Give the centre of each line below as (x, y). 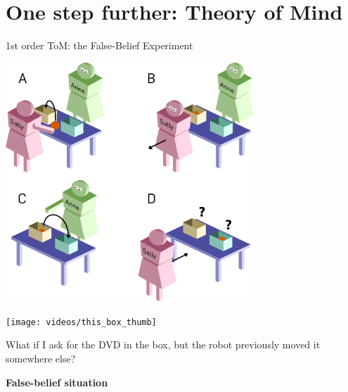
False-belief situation (57, 382)
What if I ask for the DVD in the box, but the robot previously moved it (163, 344)
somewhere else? (41, 358)
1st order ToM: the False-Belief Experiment (99, 45)
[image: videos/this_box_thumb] (81, 322)
